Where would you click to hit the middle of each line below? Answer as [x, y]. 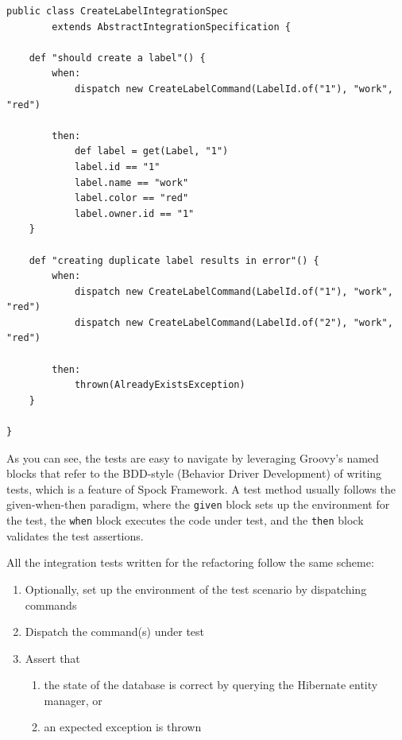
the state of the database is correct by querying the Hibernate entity [211, 685]
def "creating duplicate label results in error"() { [174, 260]
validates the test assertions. [75, 535]
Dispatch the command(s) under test [115, 632]
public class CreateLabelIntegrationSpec [118, 11]
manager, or [73, 700]
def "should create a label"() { [117, 58]
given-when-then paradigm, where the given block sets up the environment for [198, 504]
